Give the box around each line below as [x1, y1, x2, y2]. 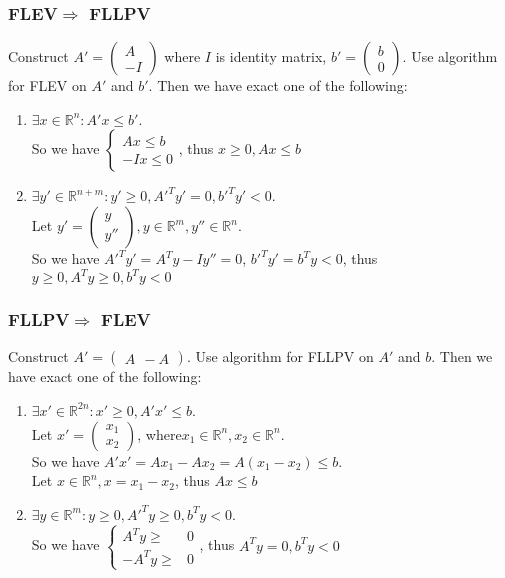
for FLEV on [8, 75, 87, 96]
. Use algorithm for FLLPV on [186, 346, 374, 367]
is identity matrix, [215, 46, 327, 67]
